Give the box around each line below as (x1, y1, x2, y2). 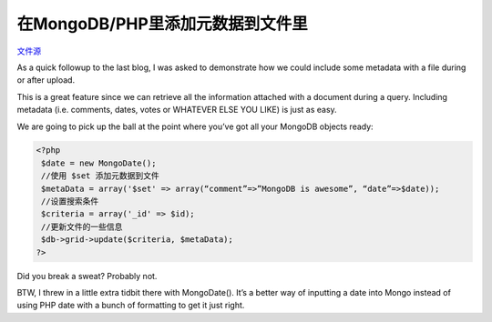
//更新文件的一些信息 (41, 221, 123, 232)
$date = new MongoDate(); (41, 157, 157, 168)
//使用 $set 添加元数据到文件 (41, 171, 159, 181)
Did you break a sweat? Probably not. (16, 270, 158, 281)
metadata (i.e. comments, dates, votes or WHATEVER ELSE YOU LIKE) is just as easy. (16, 105, 337, 116)
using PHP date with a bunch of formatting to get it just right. (16, 300, 245, 311)
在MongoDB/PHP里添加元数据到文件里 (16, 14, 309, 34)
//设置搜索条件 (41, 196, 99, 206)
